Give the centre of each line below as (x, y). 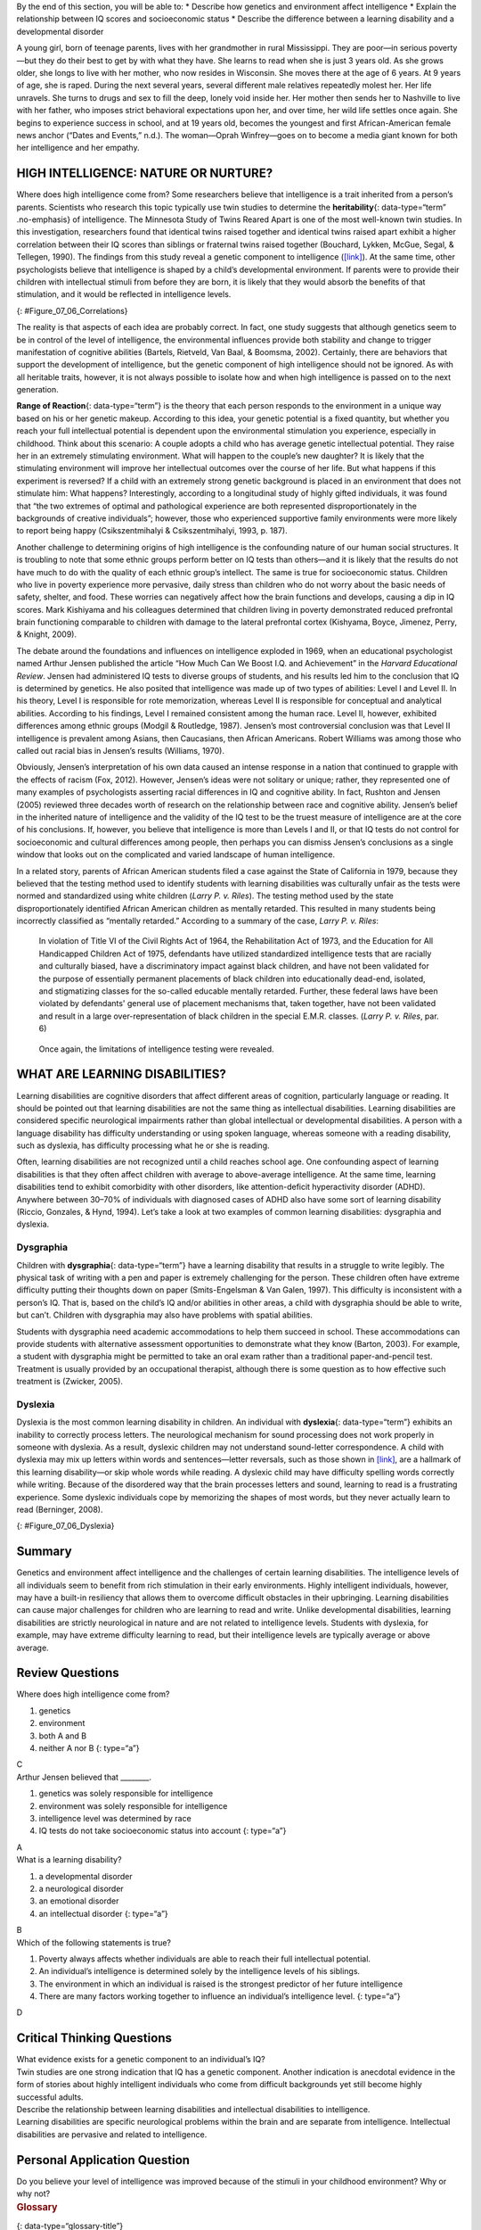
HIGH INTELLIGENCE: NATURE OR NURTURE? (145, 173)
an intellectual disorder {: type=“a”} (103, 1913)
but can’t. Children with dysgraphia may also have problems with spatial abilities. (165, 1315)
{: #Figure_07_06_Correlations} (72, 310)
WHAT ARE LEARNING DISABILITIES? (122, 1074)
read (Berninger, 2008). (60, 1509)
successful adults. (50, 2097)
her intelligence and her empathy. (78, 148)
